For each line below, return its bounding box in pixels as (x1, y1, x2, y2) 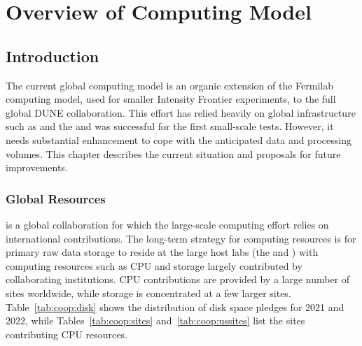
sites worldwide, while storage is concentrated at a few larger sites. (6, 285, 291, 300)
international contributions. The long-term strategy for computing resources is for (6, 231, 356, 245)
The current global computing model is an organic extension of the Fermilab (6, 78, 333, 92)
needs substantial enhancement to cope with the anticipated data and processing (6, 132, 351, 147)
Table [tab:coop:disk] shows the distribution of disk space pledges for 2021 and (6, 299, 344, 314)
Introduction (6, 45, 99, 66)
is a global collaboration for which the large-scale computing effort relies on (6, 217, 329, 231)
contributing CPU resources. (6, 326, 127, 341)
